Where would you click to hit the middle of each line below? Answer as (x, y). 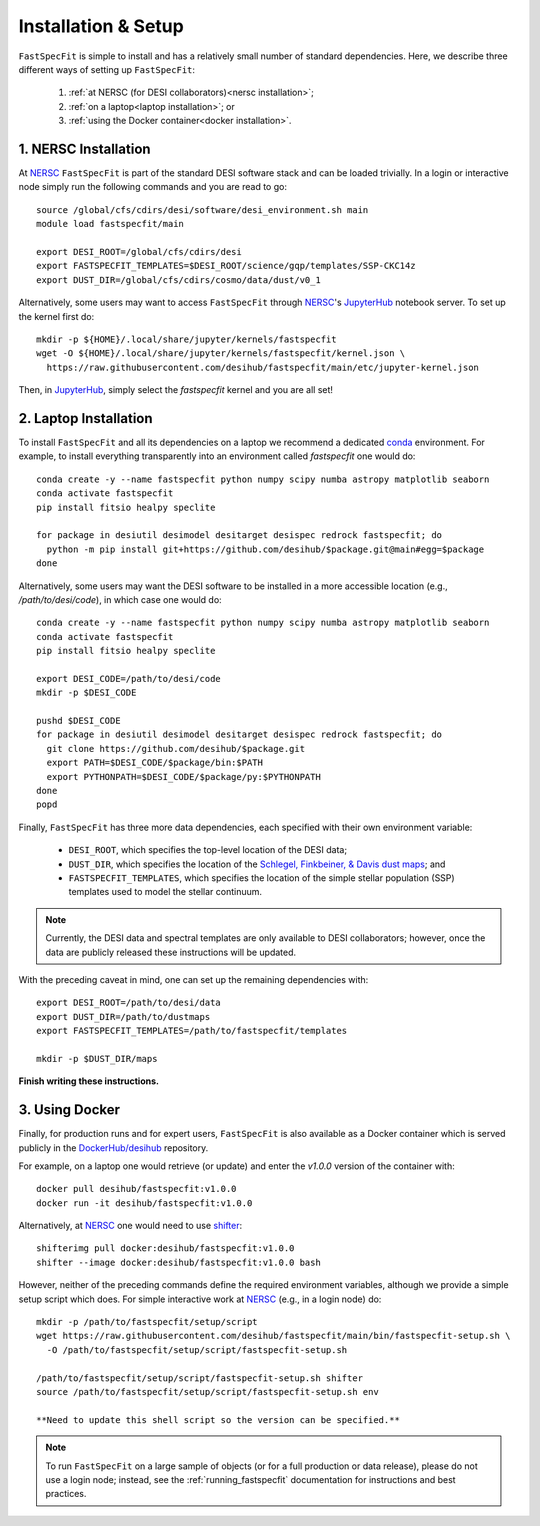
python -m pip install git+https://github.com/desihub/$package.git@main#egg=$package (265, 549)
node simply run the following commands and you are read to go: (152, 187)
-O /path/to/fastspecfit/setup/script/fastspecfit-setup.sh (197, 1349)
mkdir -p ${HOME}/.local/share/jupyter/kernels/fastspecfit (186, 339)
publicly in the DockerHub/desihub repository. (113, 1147)
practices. (66, 1494)
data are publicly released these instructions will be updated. (171, 952)
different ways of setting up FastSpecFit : (106, 69)
